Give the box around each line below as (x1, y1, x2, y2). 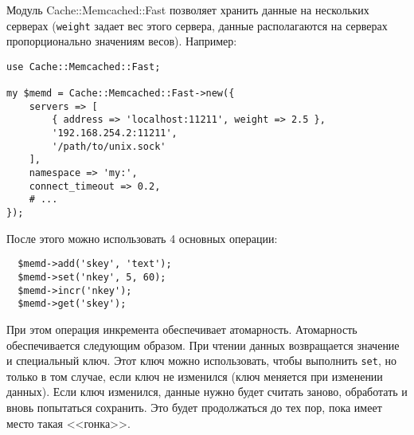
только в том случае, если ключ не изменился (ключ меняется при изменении (6, 367, 383, 384)
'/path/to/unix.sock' (52, 140, 166, 152)
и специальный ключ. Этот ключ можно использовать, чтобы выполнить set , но (6, 352, 396, 369)
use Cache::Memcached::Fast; (6, 61, 161, 72)
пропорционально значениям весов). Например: (6, 33, 237, 49)
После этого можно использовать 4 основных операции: (6, 229, 278, 246)
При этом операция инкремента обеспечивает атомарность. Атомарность (6, 320, 357, 337)
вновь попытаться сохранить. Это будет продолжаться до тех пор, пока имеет (6, 398, 382, 415)
